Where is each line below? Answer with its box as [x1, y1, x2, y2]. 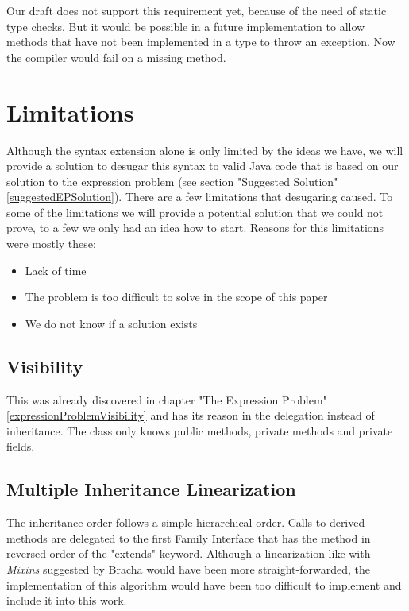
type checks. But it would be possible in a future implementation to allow [6, 17, 365, 34]
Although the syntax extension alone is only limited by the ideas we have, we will [6, 141, 403, 158]
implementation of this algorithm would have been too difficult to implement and [6, 576, 402, 593]
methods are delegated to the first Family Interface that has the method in [6, 529, 371, 546]
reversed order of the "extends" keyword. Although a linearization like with [6, 545, 371, 562]
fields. [6, 438, 35, 454]
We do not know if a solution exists [25, 315, 198, 331]
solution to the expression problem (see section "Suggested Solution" [6, 172, 338, 189]
